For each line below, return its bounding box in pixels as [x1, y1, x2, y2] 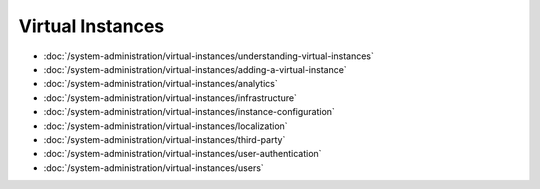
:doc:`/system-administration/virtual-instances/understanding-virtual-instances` [43, 50, 374, 62]
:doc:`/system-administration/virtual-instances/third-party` [43, 133, 286, 145]
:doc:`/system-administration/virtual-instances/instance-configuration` [43, 106, 335, 118]
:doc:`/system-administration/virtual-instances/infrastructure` [43, 91, 297, 104]
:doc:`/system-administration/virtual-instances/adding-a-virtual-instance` [43, 63, 347, 75]
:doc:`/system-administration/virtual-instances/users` [43, 161, 264, 174]
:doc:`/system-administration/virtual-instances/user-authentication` [43, 148, 322, 160]
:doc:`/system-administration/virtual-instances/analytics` [43, 78, 279, 90]
